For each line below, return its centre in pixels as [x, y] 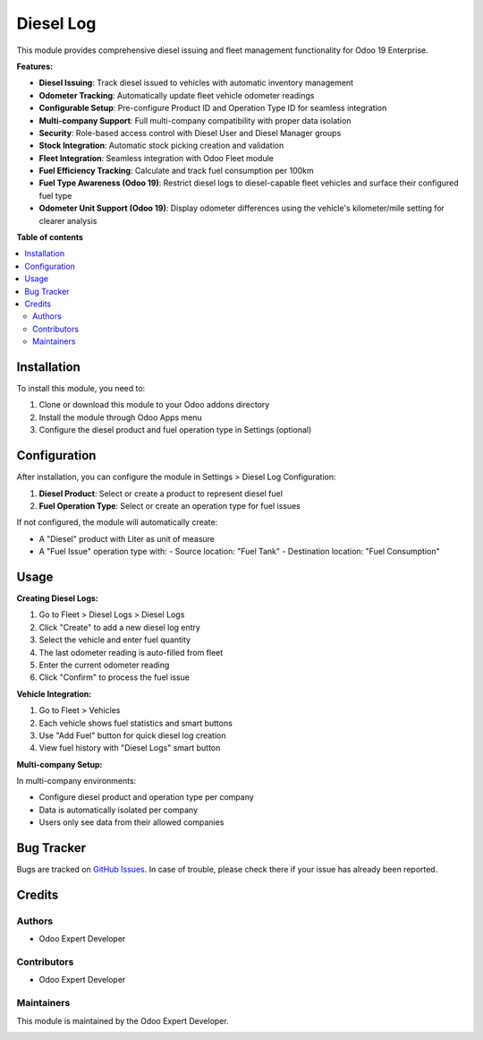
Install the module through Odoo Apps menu [121, 417]
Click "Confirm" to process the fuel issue [114, 677]
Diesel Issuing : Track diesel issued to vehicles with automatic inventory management [196, 83]
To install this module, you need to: [81, 389]
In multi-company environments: [76, 781]
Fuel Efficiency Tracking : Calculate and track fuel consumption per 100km [177, 171]
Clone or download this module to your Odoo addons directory [154, 405]
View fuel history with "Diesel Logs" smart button [130, 748]
